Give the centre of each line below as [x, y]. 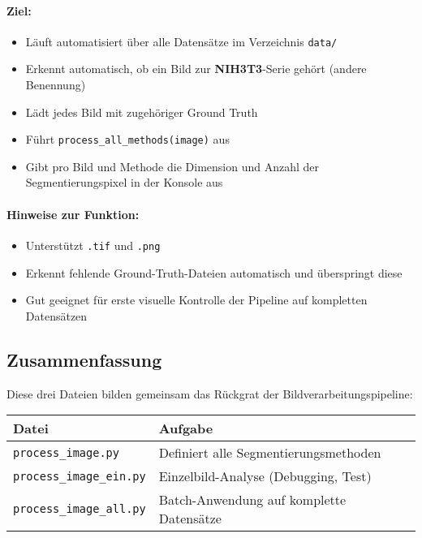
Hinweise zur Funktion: [73, 214]
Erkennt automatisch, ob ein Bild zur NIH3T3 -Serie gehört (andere [196, 69]
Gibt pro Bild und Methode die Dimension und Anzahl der [172, 166]
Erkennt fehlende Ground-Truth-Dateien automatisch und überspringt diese [214, 272]
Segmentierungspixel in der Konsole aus [124, 182]
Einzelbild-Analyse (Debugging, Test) [265, 476]
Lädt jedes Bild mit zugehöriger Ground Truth [142, 112]
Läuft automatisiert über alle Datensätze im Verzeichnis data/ [181, 41]
